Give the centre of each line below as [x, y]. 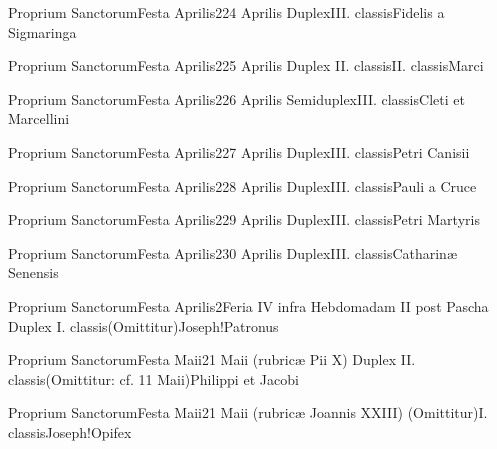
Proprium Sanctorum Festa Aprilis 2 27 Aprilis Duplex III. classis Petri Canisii [239, 151]
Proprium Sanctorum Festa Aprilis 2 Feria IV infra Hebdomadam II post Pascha [248, 305]
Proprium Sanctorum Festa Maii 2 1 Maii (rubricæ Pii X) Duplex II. [212, 359]
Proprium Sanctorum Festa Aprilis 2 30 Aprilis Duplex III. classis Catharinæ [233, 252]
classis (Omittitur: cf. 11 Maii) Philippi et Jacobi [153, 378]
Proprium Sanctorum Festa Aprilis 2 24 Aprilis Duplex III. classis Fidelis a [226, 12]
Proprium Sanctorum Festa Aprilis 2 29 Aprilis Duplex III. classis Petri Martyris [244, 219]
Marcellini [39, 118]
